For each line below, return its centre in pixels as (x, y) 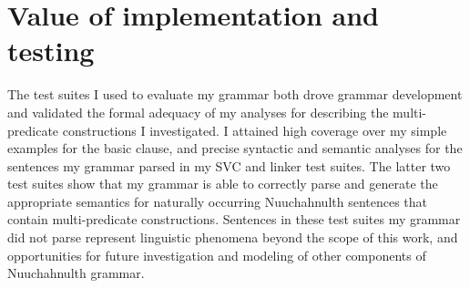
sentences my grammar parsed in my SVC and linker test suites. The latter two (229, 165)
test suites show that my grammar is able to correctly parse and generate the (223, 184)
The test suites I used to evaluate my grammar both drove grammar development (235, 94)
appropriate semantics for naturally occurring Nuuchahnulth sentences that (218, 201)
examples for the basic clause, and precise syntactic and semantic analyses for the (235, 148)
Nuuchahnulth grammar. (76, 273)
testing (51, 51)
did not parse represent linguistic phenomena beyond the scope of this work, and (233, 237)
